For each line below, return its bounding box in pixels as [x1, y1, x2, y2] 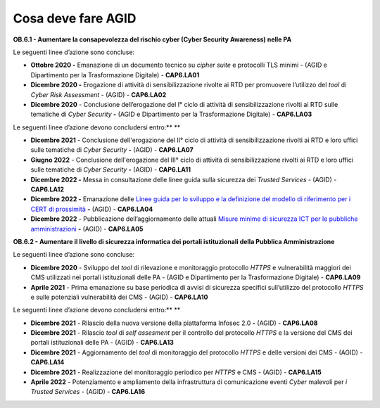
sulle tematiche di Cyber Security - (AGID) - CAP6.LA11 [30, 165, 191, 174]
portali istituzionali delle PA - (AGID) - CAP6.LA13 [30, 338, 174, 347]
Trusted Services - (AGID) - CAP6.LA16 [30, 388, 146, 396]
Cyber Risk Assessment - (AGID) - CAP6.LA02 [30, 90, 167, 98]
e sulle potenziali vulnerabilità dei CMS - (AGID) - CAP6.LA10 [30, 293, 208, 301]
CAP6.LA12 [30, 185, 65, 193]
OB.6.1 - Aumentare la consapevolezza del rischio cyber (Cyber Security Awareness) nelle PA [13, 35, 292, 44]
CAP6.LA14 [30, 358, 65, 366]
